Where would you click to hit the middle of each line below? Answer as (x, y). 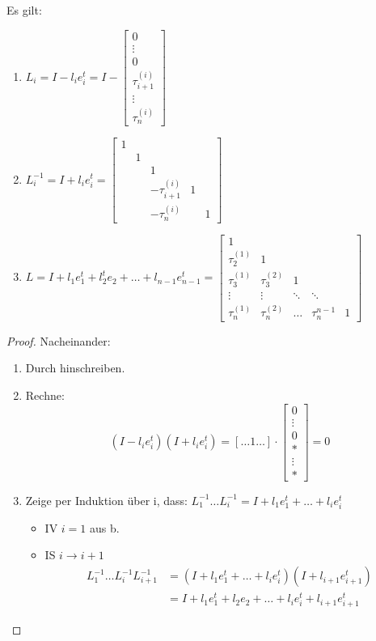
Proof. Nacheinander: (59, 340)
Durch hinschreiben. (75, 368)
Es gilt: (24, 10)
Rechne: (45, 395)
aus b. (104, 527)
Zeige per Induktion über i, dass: (106, 500)
